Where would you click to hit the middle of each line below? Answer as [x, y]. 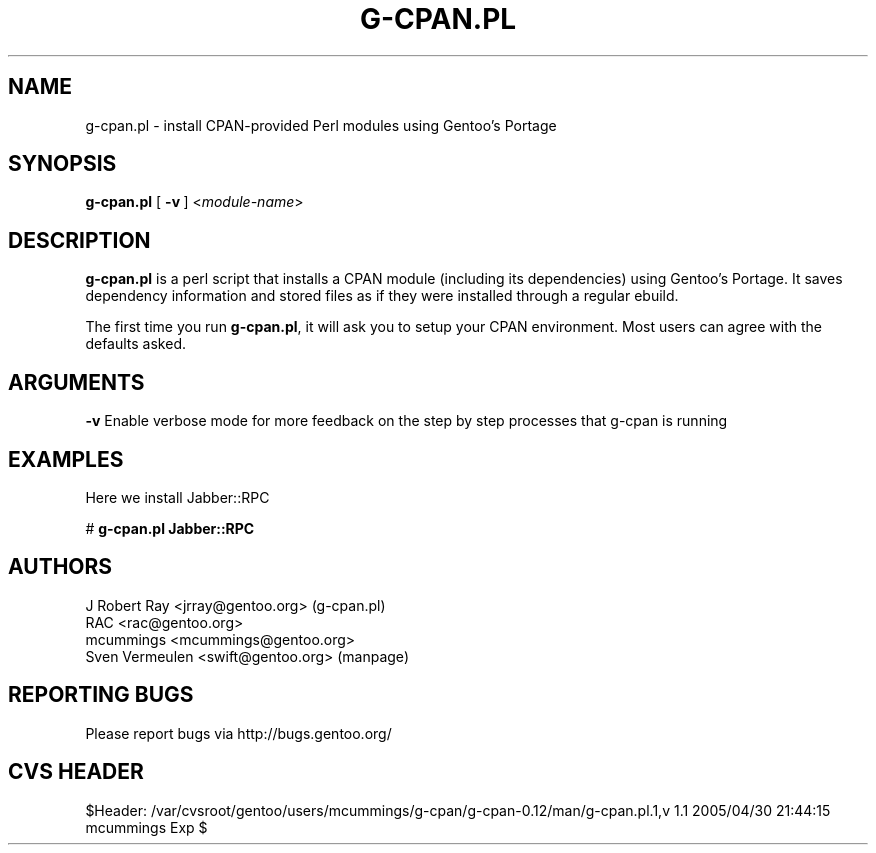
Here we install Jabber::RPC [177, 497]
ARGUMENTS [76, 382]
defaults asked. [135, 344]
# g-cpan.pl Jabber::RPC [170, 528]
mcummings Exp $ [146, 827]
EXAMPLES [66, 459]
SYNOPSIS [62, 164]
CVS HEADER [76, 772]
